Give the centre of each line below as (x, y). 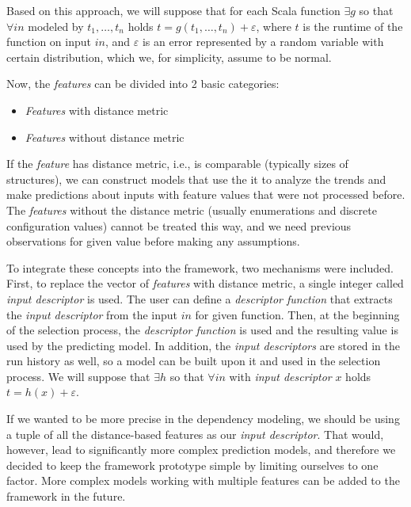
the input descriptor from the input (92, 314)
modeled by (56, 26)
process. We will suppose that (78, 376)
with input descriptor (280, 376)
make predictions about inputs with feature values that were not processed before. (206, 194)
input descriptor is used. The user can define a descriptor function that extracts (200, 298)
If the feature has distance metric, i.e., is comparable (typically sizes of (177, 164)
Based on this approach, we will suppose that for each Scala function (173, 10)
